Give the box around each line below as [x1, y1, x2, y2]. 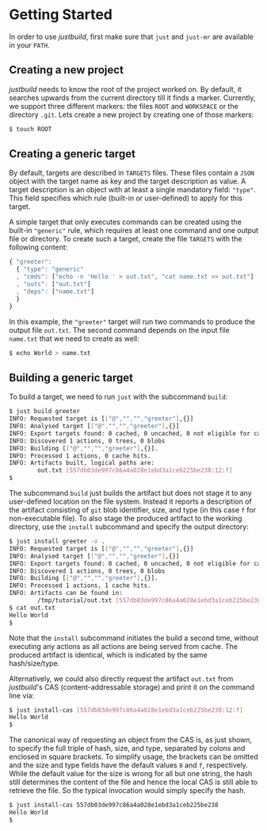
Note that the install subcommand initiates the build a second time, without [9, 633, 259, 643]
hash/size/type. [9, 658, 60, 668]
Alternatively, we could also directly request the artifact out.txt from [9, 674, 234, 683]
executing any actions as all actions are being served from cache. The [9, 641, 238, 651]
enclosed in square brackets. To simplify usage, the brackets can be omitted [9, 752, 258, 762]
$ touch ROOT [9, 125, 52, 133]
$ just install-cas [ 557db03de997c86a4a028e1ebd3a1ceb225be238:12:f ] [9, 705, 244, 714]
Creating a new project [9, 64, 124, 77]
